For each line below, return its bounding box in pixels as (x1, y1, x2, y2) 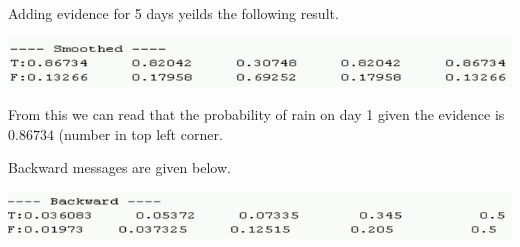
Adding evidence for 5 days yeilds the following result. (8, 3, 339, 23)
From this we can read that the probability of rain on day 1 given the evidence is (8, 104, 505, 125)
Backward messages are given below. (8, 157, 231, 178)
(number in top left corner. (58, 123, 223, 144)
